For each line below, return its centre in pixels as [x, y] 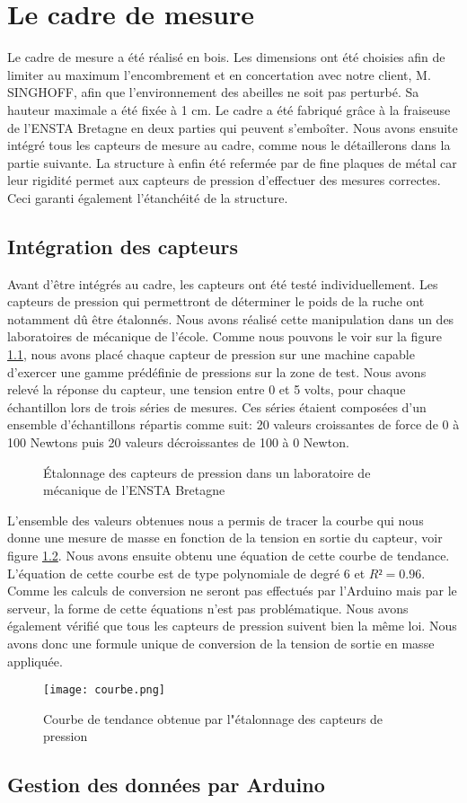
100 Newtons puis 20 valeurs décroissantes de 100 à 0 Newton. [178, 442]
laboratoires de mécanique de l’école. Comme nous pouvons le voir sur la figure [225, 336]
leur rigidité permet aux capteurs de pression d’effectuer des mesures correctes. [224, 180]
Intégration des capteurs [123, 246]
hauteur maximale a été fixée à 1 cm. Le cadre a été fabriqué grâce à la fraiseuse [229, 109]
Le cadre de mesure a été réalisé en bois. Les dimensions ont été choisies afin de [226, 57]
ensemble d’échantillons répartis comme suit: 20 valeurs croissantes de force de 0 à [233, 424]
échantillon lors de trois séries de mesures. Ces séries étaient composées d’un [217, 406]
